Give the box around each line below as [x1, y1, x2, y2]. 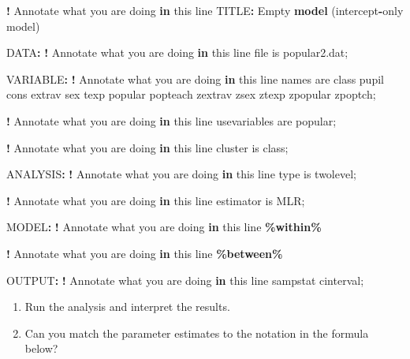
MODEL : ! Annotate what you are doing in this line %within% [6, 219, 322, 235]
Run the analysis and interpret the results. [24, 298, 230, 315]
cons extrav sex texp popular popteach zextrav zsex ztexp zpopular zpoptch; [6, 86, 376, 103]
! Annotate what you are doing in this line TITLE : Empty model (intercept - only [6, 2, 404, 18]
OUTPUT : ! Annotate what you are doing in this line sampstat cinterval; [6, 271, 364, 288]
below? [24, 340, 58, 357]
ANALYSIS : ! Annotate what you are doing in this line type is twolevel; [6, 166, 356, 182]
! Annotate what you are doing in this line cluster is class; [6, 139, 289, 155]
